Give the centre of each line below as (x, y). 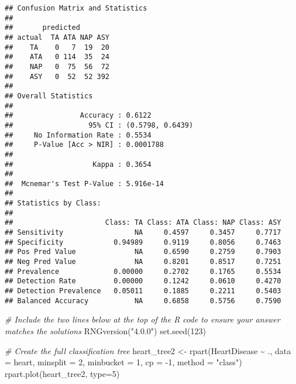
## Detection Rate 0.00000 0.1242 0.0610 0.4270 (143, 281)
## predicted (42, 28)
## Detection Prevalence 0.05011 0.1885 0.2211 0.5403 (143, 291)
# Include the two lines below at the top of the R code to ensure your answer (142, 319)
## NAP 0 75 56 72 (57, 66)
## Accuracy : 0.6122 (78, 116)
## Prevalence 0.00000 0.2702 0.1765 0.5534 (143, 271)
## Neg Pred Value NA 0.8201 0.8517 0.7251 (143, 262)
